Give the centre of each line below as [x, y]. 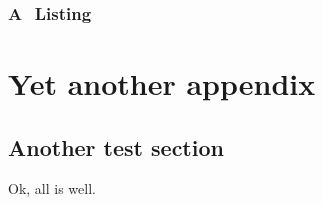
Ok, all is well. [52, 188]
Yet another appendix [162, 83]
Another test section [116, 146]
